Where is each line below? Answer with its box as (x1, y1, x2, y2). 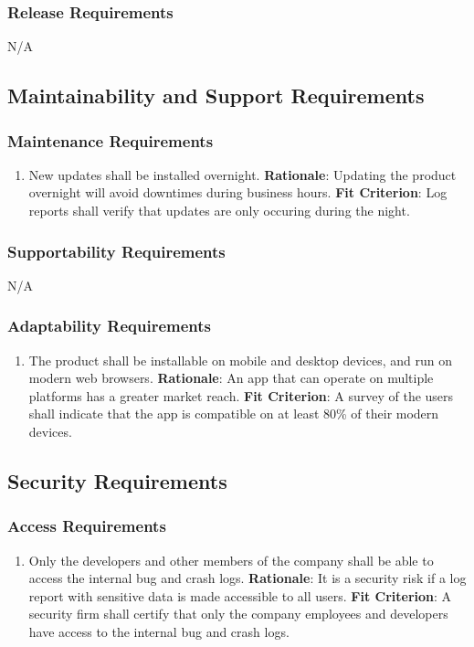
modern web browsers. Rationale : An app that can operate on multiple (28, 368, 434, 387)
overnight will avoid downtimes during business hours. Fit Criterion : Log (28, 183, 448, 202)
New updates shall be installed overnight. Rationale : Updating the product (28, 164, 457, 184)
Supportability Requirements (7, 239, 226, 262)
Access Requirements (7, 514, 166, 537)
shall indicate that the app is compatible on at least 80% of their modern (28, 404, 439, 423)
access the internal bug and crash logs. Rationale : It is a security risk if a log (28, 568, 467, 588)
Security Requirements (7, 466, 227, 494)
